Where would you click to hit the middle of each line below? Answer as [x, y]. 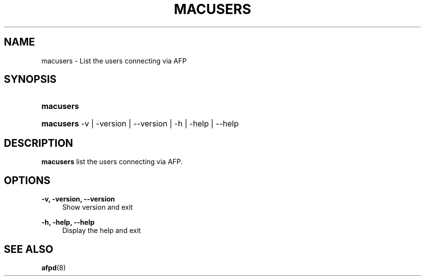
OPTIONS [27, 180]
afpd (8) [54, 267]
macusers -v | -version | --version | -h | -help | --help [140, 124]
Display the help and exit [102, 231]
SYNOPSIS [30, 79]
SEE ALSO [29, 249]
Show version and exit [98, 207]
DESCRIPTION [39, 143]
